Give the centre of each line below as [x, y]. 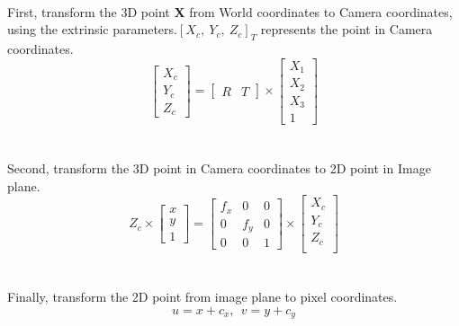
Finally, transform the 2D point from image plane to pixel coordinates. [202, 297]
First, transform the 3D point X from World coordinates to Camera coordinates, [230, 11]
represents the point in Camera [346, 29]
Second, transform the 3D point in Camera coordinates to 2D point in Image [219, 168]
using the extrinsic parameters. [92, 29]
